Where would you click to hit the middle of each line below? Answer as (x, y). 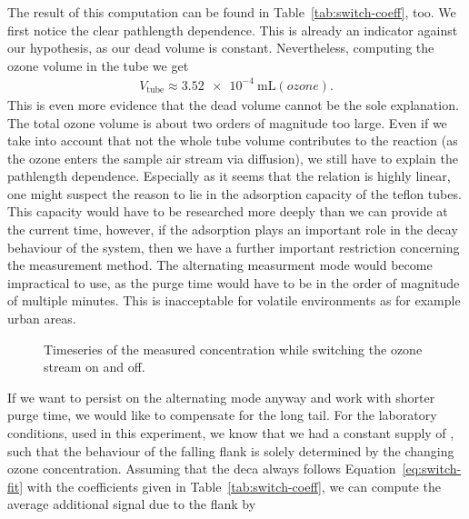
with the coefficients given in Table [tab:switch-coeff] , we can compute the (234, 486)
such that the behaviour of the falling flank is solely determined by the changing (231, 450)
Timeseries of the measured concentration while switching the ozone (233, 349)
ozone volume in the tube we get (98, 65)
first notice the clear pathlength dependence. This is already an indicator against (233, 30)
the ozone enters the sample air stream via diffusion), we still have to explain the (233, 158)
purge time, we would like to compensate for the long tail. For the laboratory (222, 415)
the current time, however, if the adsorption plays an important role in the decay (233, 230)
